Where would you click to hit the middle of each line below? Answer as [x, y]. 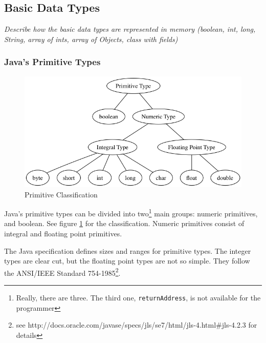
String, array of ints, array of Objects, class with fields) [91, 39]
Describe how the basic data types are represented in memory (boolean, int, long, [130, 29]
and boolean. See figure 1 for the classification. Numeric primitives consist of [124, 223]
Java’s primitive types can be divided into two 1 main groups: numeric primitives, [131, 213]
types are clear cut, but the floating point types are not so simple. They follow [127, 261]
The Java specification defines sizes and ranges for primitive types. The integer [128, 250]
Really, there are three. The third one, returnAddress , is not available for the [138, 298]
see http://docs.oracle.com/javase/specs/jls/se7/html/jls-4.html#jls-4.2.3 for [137, 325]
